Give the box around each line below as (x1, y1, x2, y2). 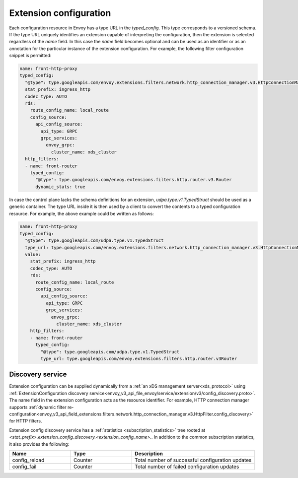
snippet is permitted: (9, 53, 52, 59)
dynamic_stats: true (35, 184, 85, 190)
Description (135, 450, 163, 457)
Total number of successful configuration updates (135, 457, 252, 464)
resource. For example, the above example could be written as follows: (9, 210, 154, 216)
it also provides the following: (9, 441, 70, 447)
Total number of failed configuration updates (135, 463, 239, 470)
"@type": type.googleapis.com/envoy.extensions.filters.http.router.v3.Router (35, 177, 232, 183)
